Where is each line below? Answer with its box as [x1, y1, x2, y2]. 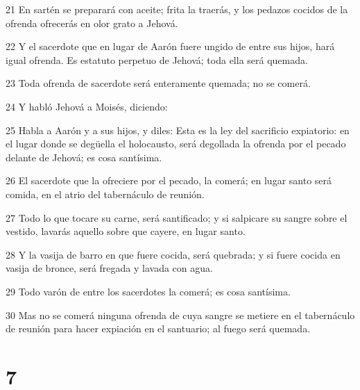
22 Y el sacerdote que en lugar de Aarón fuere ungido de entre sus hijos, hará [6, 39, 335, 54]
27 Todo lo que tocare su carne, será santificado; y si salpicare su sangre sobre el [6, 210, 348, 225]
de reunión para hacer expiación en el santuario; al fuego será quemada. [6, 321, 311, 336]
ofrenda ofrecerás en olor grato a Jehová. [6, 15, 178, 30]
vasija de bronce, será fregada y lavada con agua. [6, 261, 213, 275]
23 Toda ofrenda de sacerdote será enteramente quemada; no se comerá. [6, 76, 311, 90]
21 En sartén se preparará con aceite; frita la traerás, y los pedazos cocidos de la [6, 2, 348, 16]
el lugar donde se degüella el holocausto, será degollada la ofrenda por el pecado [6, 136, 346, 151]
